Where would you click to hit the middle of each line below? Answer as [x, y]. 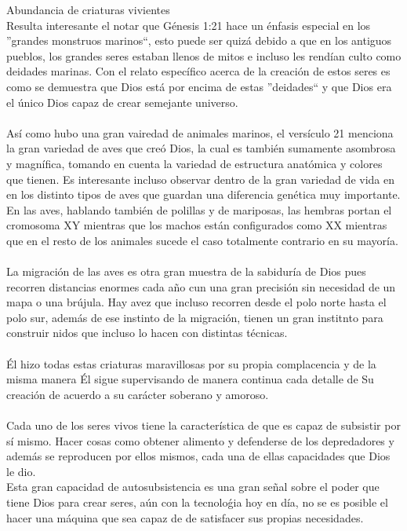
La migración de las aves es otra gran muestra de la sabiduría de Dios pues [186, 271]
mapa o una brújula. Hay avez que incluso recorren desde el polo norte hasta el [196, 302]
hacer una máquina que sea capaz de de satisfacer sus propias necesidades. [185, 517]
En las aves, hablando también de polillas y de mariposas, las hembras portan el [199, 209]
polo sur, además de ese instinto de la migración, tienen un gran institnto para [195, 317]
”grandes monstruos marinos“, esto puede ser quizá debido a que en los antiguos [199, 40]
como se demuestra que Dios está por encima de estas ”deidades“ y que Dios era [199, 86]
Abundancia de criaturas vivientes [88, 9]
